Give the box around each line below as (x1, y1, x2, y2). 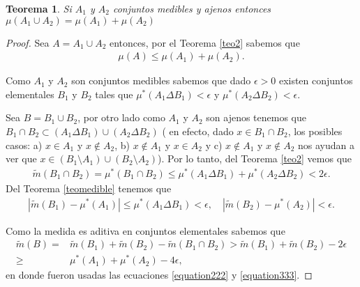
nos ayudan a (298, 137, 354, 152)
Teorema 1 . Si (6, 1, 72, 15)
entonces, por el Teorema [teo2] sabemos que (109, 35, 300, 49)
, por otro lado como (77, 110, 165, 125)
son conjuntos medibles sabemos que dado (71, 73, 251, 88)
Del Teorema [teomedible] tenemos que (6, 180, 172, 195)
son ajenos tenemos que (206, 110, 307, 125)
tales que (95, 86, 133, 101)
